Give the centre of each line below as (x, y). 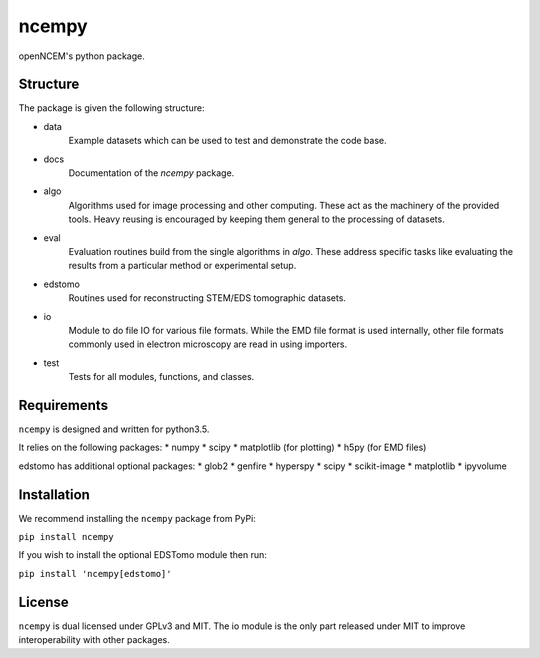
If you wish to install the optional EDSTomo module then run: (142, 555)
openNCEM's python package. (81, 56)
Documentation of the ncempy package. (151, 173)
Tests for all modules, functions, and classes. (161, 377)
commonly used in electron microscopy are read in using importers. (208, 344)
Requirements (63, 405)
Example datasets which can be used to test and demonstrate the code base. (227, 141)
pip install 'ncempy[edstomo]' (95, 573)
